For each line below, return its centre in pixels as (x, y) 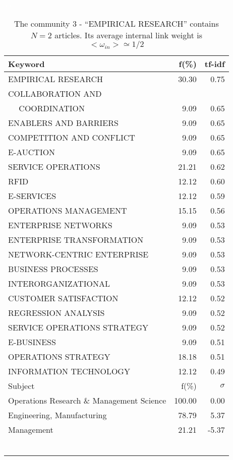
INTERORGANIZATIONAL (59, 283)
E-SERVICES (32, 195)
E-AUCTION (32, 152)
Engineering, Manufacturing (57, 415)
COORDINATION (52, 108)
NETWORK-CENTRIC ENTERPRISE (78, 254)
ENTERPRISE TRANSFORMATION (76, 239)
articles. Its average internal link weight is (128, 35)
